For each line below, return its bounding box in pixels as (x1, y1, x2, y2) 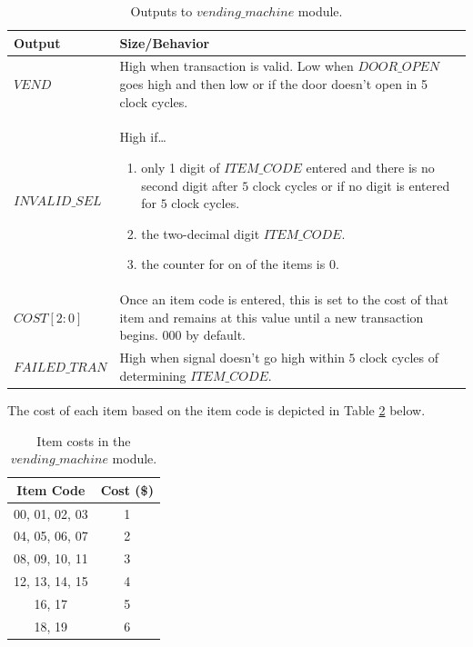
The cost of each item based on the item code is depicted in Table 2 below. (7, 401, 426, 419)
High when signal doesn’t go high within (119, 348, 345, 367)
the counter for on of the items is (141, 254, 326, 274)
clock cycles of (359, 348, 439, 367)
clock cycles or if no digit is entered (252, 175, 450, 194)
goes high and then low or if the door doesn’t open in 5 (119, 75, 428, 94)
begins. (119, 325, 158, 344)
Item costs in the (36, 431, 131, 450)
